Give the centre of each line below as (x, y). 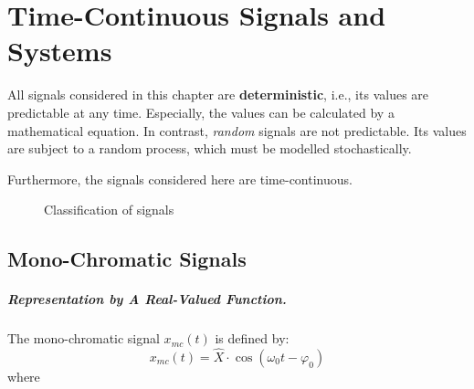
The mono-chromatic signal (84, 338)
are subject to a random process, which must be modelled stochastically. (210, 148)
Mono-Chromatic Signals (127, 259)
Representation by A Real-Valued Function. (147, 299)
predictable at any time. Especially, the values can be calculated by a (201, 112)
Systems (60, 51)
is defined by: (252, 338)
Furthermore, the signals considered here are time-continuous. (180, 179)
